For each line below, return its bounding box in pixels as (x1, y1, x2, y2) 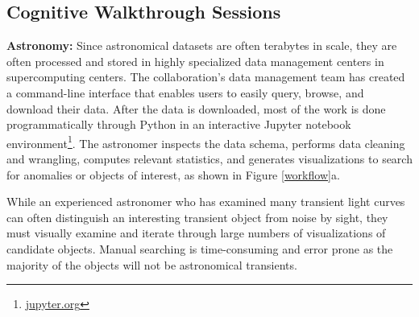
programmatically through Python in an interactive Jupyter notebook (6, 116, 351, 133)
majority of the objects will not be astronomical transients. (6, 256, 297, 273)
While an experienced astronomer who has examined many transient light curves (6, 193, 405, 210)
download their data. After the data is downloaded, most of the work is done (6, 100, 386, 117)
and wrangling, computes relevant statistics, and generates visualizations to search (6, 150, 413, 167)
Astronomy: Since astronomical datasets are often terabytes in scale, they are (6, 37, 397, 54)
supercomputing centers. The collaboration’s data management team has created (6, 68, 405, 85)
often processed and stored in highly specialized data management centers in (6, 52, 384, 69)
